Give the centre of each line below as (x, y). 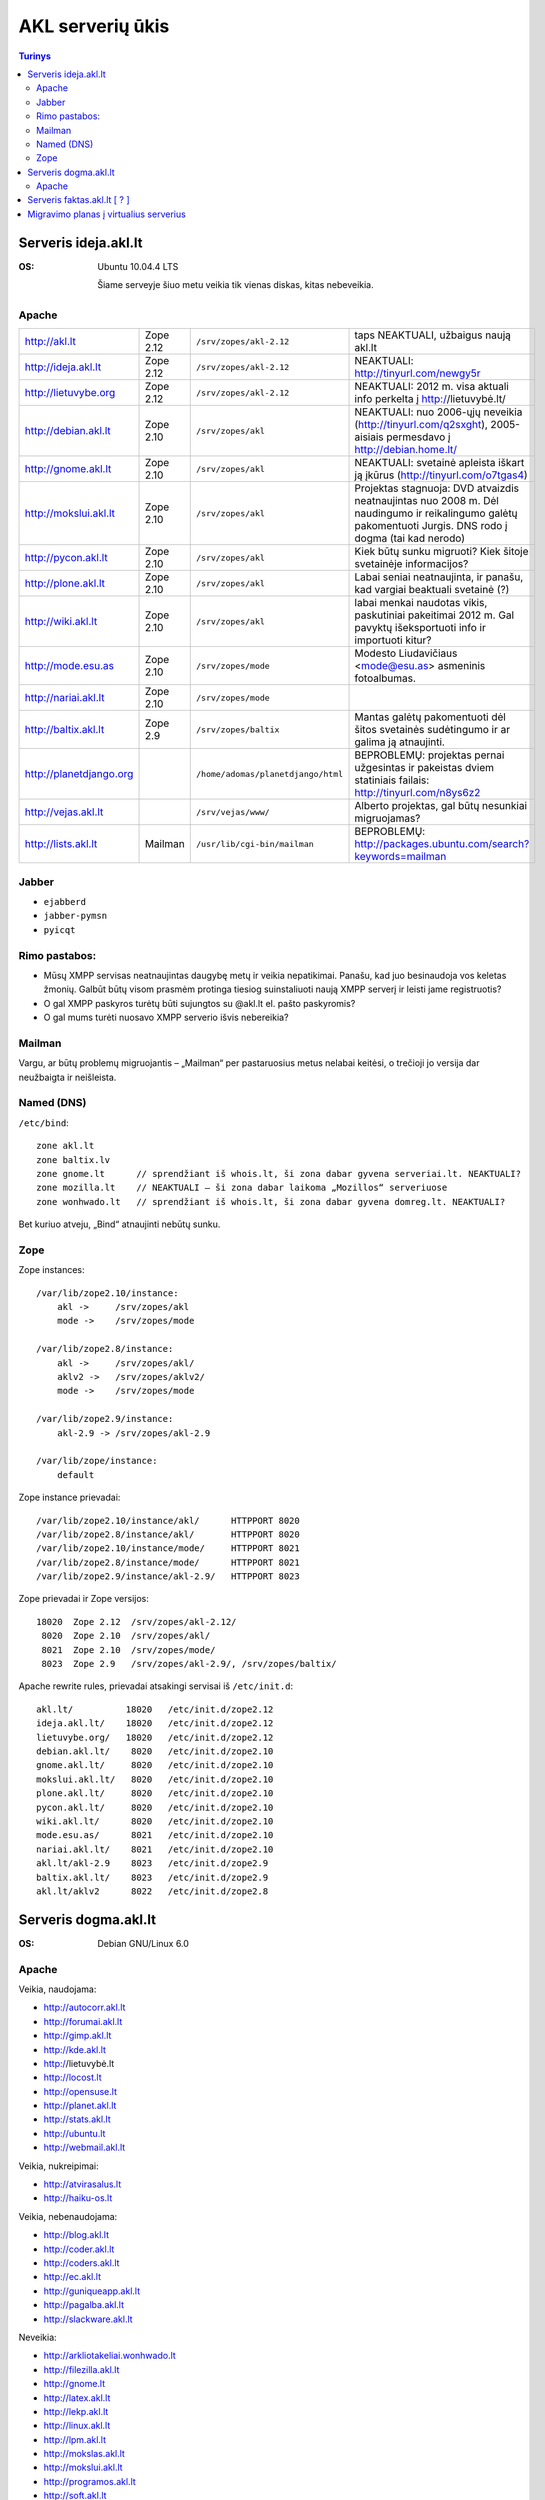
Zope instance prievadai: (69, 1497)
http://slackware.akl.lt (88, 2319)
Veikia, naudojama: (57, 1989)
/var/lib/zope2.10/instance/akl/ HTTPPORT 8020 (168, 1520)
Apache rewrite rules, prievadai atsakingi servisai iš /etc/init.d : (156, 1686)
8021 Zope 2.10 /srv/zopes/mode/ (128, 1649)
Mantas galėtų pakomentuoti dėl (430, 717)
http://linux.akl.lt (77, 2426)
